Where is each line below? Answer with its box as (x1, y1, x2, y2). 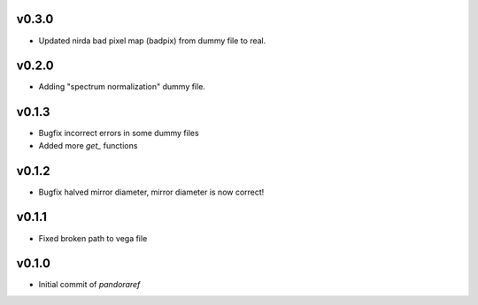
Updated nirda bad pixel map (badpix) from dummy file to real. (38, 35, 266, 46)
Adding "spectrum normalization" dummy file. (38, 81, 205, 92)
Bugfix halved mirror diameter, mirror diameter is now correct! (38, 187, 265, 197)
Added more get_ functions (38, 140, 138, 150)
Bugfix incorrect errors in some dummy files (38, 128, 199, 139)
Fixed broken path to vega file (38, 233, 148, 243)
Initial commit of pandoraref (38, 279, 141, 290)
